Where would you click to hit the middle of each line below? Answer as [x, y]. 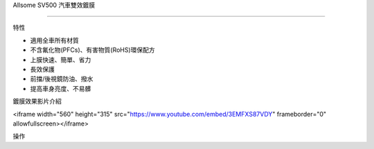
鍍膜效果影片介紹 [37, 101]
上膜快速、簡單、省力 [61, 59]
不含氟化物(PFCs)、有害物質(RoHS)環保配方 [92, 50]
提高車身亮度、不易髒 [61, 88]
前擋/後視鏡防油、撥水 [62, 79]
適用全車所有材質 [54, 40]
